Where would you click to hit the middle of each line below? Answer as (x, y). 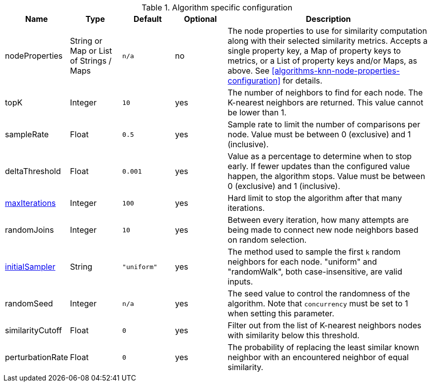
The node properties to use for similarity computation (327, 31)
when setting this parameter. (281, 313)
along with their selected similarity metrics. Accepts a (328, 41)
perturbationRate (37, 357)
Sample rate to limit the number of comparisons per (324, 124)
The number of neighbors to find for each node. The (325, 93)
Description (328, 19)
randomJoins (30, 230)
